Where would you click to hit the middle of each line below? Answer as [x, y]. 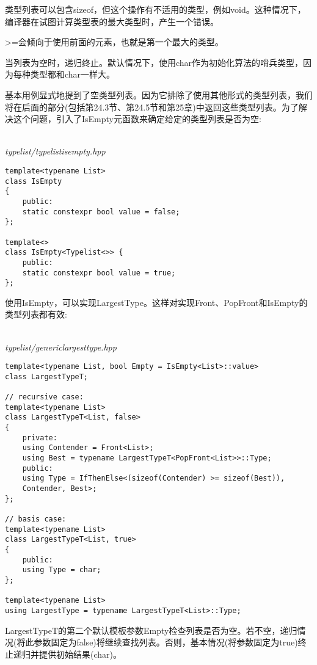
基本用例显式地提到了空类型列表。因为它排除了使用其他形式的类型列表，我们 [159, 94]
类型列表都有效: [36, 314]
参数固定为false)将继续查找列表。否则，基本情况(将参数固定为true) [166, 642]
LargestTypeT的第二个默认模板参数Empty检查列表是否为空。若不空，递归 [151, 630]
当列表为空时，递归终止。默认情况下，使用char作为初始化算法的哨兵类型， [154, 62]
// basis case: [36, 519]
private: [40, 438]
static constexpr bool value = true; [99, 273]
